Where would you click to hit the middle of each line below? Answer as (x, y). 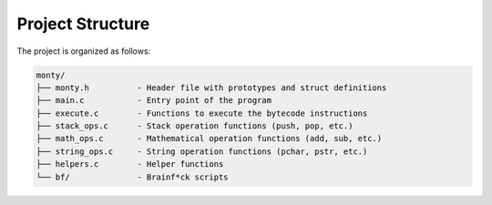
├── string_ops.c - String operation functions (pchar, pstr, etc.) (202, 151)
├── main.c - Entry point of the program (154, 101)
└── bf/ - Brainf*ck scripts (132, 177)
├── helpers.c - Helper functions (130, 164)
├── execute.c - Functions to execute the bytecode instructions (202, 113)
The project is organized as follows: (84, 51)
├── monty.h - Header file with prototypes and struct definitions (211, 87)
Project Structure (83, 24)
